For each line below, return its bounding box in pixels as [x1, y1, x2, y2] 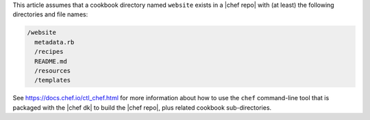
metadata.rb [34, 38, 75, 46]
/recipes [34, 48, 64, 56]
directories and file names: [12, 10, 88, 18]
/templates [34, 76, 71, 85]
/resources [34, 67, 71, 74]
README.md [34, 57, 68, 65]
